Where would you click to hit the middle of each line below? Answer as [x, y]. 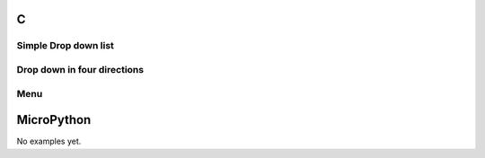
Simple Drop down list [65, 46]
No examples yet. [49, 141]
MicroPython [54, 120]
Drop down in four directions [80, 69]
